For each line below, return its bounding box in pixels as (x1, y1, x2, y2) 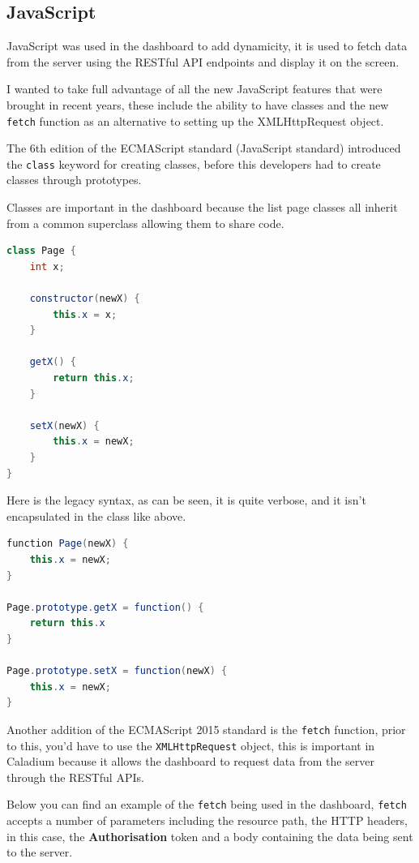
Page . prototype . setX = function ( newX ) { (6, 665, 228, 677)
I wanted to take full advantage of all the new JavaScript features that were (6, 80, 383, 97)
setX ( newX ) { (29, 419, 100, 431)
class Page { (6, 245, 76, 257)
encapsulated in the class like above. (6, 507, 186, 524)
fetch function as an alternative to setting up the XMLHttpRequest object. (6, 112, 384, 129)
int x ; (29, 260, 65, 273)
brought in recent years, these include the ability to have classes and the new (6, 96, 389, 113)
